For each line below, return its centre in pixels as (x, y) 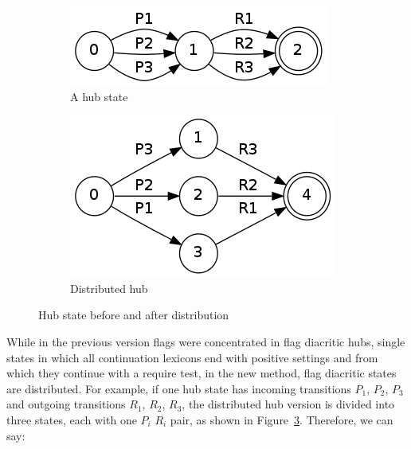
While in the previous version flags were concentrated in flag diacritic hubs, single (206, 341)
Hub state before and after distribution (134, 315)
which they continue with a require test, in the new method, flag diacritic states (202, 373)
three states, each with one (72, 419)
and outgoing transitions (66, 404)
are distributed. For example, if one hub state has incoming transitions (179, 388)
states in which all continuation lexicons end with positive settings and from (192, 357)
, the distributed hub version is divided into (288, 404)
